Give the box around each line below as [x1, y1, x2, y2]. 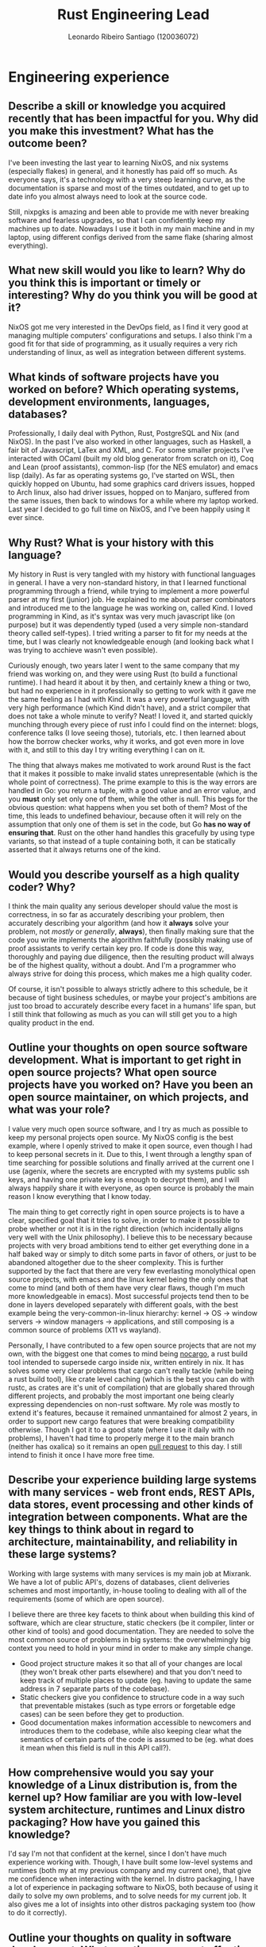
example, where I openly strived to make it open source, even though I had [8, 1141, 253, 1151]
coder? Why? [8, 880, 76, 894]
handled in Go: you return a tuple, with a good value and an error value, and [8, 786, 256, 796]
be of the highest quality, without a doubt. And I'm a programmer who [8, 961, 237, 970]
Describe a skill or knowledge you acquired [8, 99, 226, 113]
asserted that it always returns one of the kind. [8, 845, 161, 854]
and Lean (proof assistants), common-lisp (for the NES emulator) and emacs [8, 462, 259, 472]
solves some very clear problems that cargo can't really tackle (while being [8, 1366, 254, 1375]
